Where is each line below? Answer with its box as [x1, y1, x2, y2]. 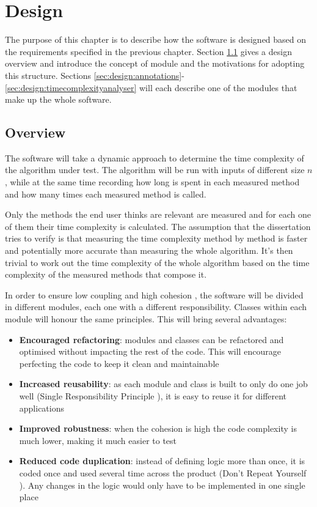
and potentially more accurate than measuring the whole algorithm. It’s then [5, 244, 293, 257]
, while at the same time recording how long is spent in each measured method [5, 176, 300, 188]
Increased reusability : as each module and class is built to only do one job [19, 377, 308, 390]
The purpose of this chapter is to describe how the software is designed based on [5, 33, 307, 46]
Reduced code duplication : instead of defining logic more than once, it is [19, 454, 305, 467]
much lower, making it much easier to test [19, 434, 177, 446]
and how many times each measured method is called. [5, 187, 206, 200]
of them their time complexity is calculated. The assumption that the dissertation [5, 220, 311, 232]
